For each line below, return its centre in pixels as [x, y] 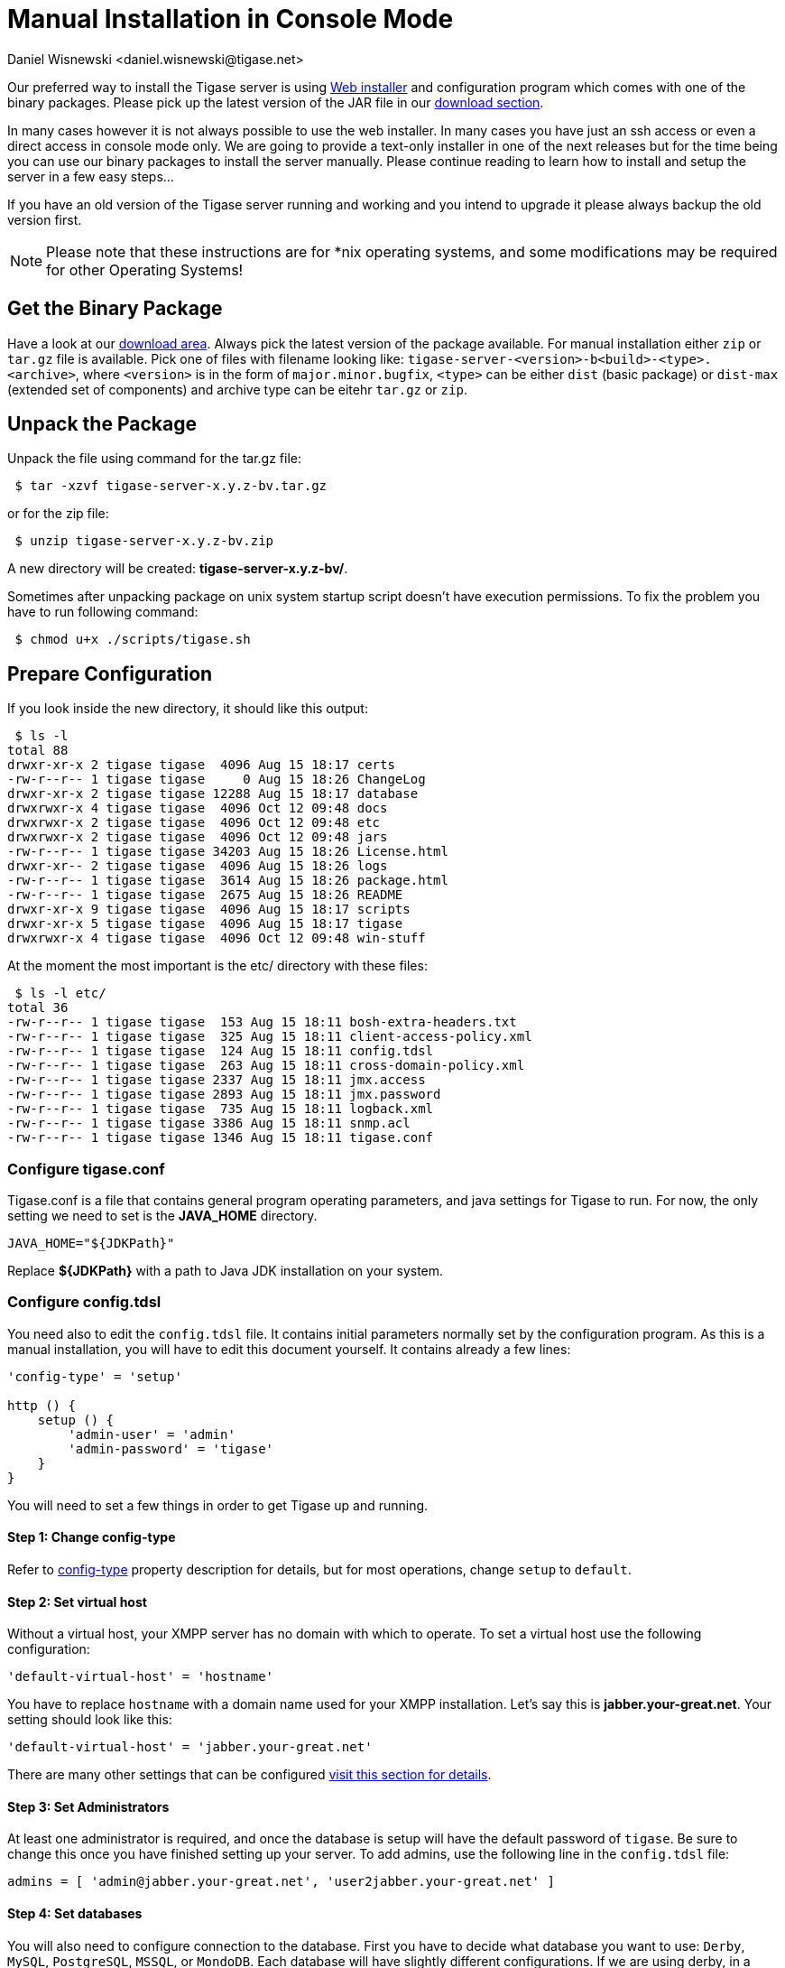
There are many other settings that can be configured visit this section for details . [249, 1775]
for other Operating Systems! [145, 269]
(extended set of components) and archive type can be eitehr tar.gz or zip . [237, 389]
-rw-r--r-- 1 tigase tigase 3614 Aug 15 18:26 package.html [228, 881]
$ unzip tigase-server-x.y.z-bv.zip [144, 541]
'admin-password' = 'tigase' [171, 1448]
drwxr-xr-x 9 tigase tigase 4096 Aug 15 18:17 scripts [209, 910]
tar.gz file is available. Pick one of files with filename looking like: [206, 358]
